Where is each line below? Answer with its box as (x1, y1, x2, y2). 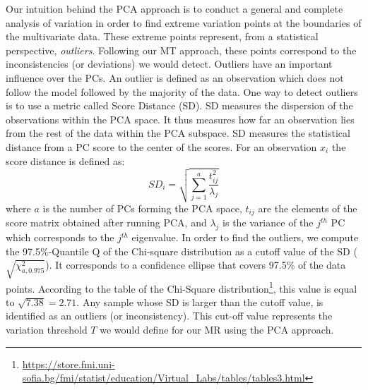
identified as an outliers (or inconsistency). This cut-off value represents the (6, 308, 333, 323)
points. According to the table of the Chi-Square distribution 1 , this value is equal (6, 279, 357, 295)
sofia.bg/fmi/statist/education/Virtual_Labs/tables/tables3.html (22, 370, 305, 385)
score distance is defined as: (6, 153, 125, 168)
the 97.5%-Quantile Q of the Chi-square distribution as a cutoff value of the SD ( (6, 243, 357, 258)
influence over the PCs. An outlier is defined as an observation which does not (6, 70, 344, 85)
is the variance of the (222, 215, 314, 230)
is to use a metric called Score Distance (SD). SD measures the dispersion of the (6, 98, 353, 113)
